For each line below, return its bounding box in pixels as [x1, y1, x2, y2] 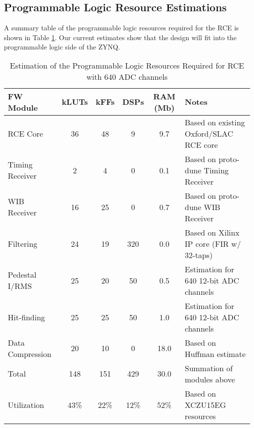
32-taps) [185, 249, 213, 261]
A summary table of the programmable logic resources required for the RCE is [4, 23, 239, 33]
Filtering [8, 238, 38, 249]
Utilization [8, 399, 44, 410]
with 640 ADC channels [86, 71, 168, 82]
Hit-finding [8, 311, 45, 323]
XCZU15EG [185, 399, 226, 410]
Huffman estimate [185, 348, 246, 359]
